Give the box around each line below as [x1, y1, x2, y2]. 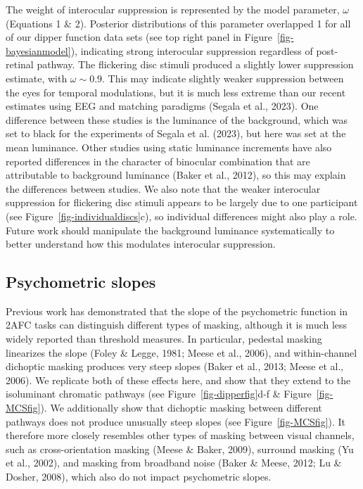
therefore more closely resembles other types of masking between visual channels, [6, 428, 355, 443]
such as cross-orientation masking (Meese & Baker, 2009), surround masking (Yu [6, 441, 354, 456]
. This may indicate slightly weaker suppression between [102, 70, 344, 85]
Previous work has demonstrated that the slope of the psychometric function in [6, 303, 348, 318]
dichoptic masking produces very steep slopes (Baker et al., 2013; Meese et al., [6, 359, 344, 374]
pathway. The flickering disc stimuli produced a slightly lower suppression [37, 57, 354, 72]
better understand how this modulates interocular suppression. [6, 236, 276, 251]
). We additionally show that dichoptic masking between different [40, 400, 322, 415]
